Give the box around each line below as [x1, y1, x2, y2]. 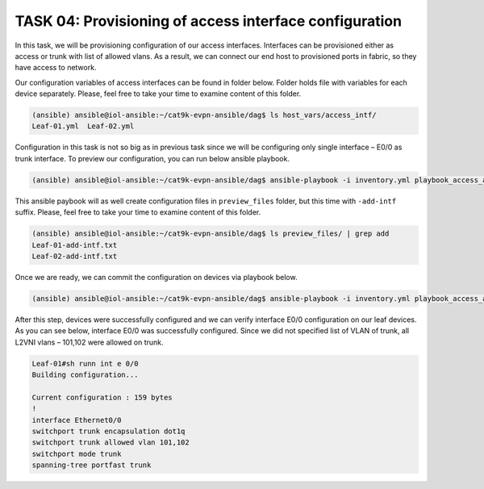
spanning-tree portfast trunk [31, 461, 152, 470]
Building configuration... [31, 370, 139, 379]
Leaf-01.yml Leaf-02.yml [31, 122, 135, 131]
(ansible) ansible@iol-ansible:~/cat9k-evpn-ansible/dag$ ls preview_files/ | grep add [31, 229, 390, 238]
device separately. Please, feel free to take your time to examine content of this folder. [15, 89, 302, 98]
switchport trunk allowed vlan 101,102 [31, 438, 190, 447]
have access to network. [15, 63, 97, 73]
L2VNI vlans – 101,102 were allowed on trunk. [15, 337, 165, 347]
